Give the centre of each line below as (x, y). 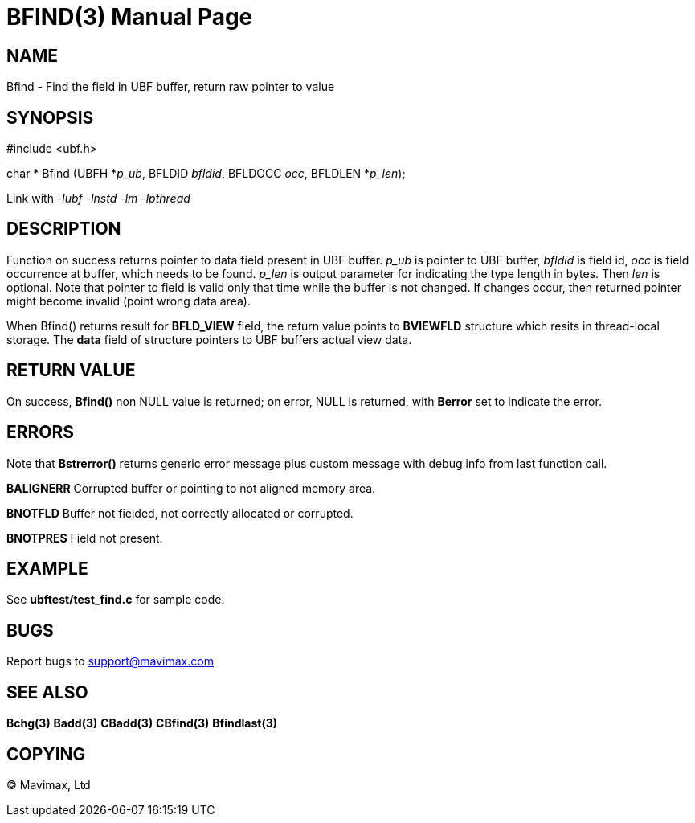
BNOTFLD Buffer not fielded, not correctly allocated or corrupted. (180, 513)
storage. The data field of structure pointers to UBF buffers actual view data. (209, 339)
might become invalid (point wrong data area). (129, 301)
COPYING (46, 754)
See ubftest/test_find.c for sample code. (116, 600)
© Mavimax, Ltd (49, 784)
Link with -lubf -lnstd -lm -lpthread (98, 199)
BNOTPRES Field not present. (85, 538)
